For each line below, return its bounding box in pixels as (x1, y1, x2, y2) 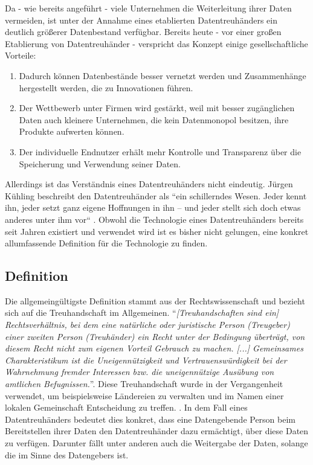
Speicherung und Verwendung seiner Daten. (19, 157, 181, 170)
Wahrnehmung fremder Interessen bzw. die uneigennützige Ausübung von (5, 365, 274, 378)
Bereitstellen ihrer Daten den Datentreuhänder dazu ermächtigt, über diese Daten (5, 425, 309, 437)
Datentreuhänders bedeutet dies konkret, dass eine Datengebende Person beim (5, 412, 296, 425)
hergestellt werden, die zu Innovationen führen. (19, 81, 193, 94)
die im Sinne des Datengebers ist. (5, 448, 129, 461)
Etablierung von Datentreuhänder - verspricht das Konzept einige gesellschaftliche (5, 37, 308, 50)
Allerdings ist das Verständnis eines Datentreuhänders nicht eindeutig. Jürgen (5, 178, 293, 190)
